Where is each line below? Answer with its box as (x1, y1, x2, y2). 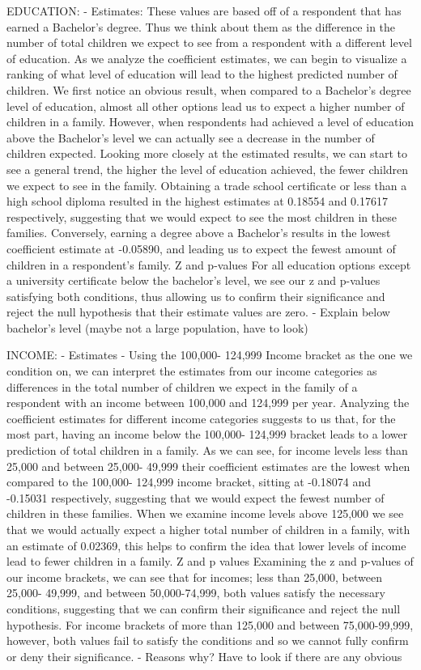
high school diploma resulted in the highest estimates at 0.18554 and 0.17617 (6, 193, 388, 210)
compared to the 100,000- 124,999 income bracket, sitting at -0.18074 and (6, 473, 372, 490)
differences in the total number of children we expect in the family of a (6, 378, 358, 395)
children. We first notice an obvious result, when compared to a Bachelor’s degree (6, 81, 411, 98)
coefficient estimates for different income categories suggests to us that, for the (6, 409, 396, 426)
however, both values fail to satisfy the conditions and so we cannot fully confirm (6, 632, 409, 649)
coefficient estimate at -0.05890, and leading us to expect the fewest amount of (6, 240, 396, 257)
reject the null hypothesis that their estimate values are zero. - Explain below (6, 303, 390, 320)
